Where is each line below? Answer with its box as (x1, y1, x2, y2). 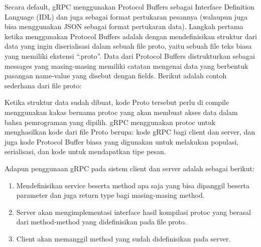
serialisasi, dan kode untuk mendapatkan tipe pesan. (5, 146, 166, 157)
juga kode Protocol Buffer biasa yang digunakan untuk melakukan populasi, (5, 136, 239, 147)
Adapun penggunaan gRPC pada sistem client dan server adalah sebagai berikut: (5, 163, 254, 173)
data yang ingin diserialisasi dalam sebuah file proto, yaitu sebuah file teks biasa (5, 41, 252, 51)
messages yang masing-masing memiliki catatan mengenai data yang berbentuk (5, 60, 248, 71)
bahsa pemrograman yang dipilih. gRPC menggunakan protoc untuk (5, 116, 216, 127)
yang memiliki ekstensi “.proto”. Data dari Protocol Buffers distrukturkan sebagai (5, 50, 255, 61)
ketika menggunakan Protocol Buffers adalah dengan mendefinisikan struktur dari (5, 31, 257, 41)
